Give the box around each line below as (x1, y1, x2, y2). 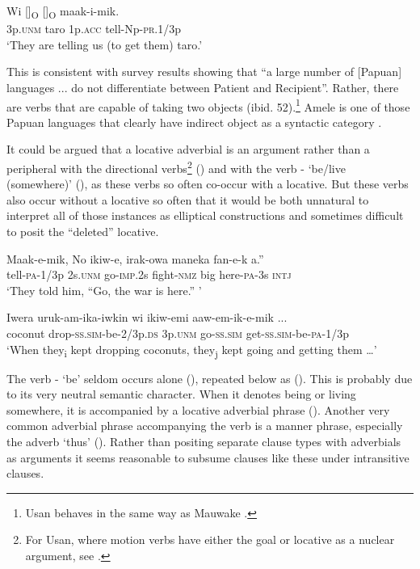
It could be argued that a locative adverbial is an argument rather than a (6, 141, 370, 158)
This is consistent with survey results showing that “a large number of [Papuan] (6, 63, 402, 80)
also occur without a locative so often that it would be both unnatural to (6, 191, 369, 208)
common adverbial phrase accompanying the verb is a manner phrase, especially (6, 417, 403, 434)
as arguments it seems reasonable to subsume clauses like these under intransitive (6, 449, 409, 466)
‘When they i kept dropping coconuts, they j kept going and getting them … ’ (6, 340, 377, 360)
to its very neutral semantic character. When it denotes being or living (6, 386, 356, 403)
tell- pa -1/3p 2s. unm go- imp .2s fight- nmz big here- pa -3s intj (6, 266, 292, 283)
